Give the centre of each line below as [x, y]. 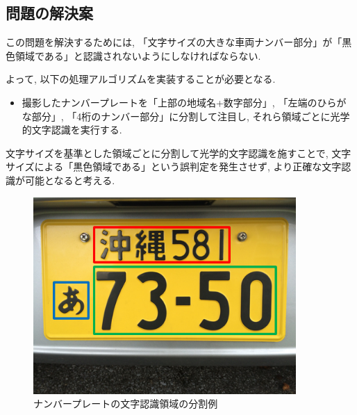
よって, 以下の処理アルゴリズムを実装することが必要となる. [141, 79]
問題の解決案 [49, 13]
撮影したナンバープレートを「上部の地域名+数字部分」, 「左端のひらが [184, 102]
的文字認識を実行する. [72, 130]
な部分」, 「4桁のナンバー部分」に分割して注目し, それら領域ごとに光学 [186, 116]
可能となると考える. [70, 180]
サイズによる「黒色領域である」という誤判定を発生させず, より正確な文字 [174, 166]
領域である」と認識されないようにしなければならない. [138, 55]
